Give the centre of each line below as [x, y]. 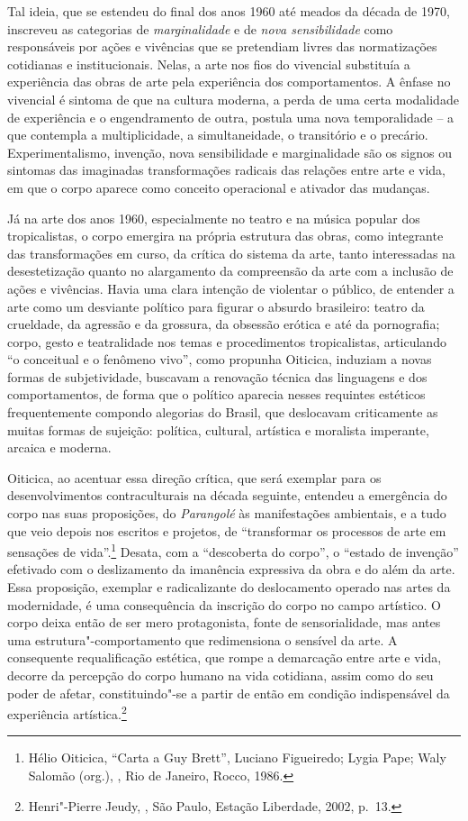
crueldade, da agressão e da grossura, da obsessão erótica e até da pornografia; [224, 324]
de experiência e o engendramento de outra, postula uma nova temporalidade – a [231, 117]
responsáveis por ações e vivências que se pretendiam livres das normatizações [222, 46]
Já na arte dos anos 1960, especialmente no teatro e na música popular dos [214, 218]
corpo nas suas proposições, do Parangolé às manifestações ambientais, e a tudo [227, 513]
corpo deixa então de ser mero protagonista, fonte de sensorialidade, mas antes [224, 622]
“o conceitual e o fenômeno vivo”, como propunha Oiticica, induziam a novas [220, 359]
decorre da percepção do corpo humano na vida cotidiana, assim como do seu [220, 675]
